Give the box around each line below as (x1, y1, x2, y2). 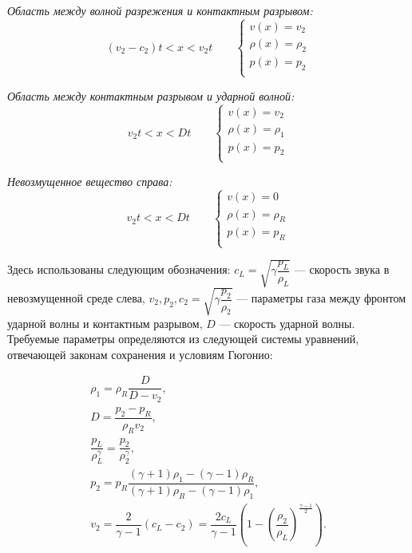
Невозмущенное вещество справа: (7, 172, 172, 189)
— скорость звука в (294, 261, 390, 278)
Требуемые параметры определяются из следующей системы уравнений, (7, 330, 359, 347)
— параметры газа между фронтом (236, 290, 406, 306)
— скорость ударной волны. (219, 314, 355, 331)
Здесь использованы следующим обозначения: (7, 261, 231, 278)
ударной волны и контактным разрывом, (7, 314, 203, 331)
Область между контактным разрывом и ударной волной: (7, 87, 295, 104)
